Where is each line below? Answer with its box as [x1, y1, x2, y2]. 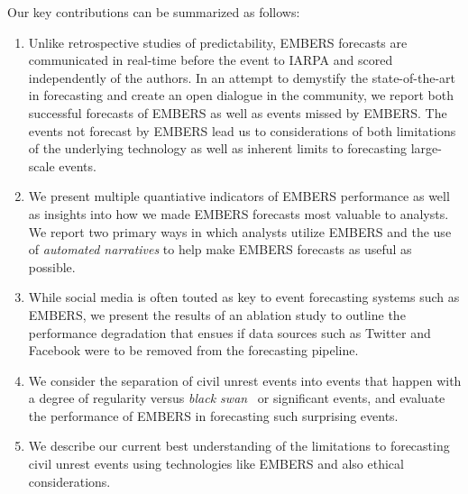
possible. [28, 257, 76, 276]
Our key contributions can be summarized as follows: [7, 3, 300, 21]
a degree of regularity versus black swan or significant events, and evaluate [28, 389, 445, 407]
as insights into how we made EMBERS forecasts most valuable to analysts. [28, 204, 449, 223]
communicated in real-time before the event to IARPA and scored [28, 50, 393, 69]
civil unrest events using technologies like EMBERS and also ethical [28, 454, 404, 473]
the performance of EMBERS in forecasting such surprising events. [28, 406, 399, 425]
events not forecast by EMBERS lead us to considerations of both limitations [28, 121, 456, 140]
